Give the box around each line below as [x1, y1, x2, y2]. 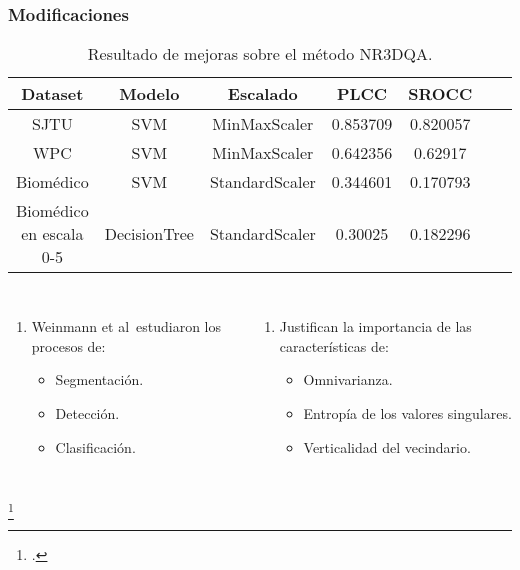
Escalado [227, 82, 298, 106]
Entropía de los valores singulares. [303, 403, 512, 423]
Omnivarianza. [303, 369, 393, 390]
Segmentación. [55, 369, 144, 390]
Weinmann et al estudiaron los [31, 316, 222, 337]
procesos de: [31, 335, 106, 356]
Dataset [21, 82, 84, 106]
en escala [21, 222, 84, 246]
